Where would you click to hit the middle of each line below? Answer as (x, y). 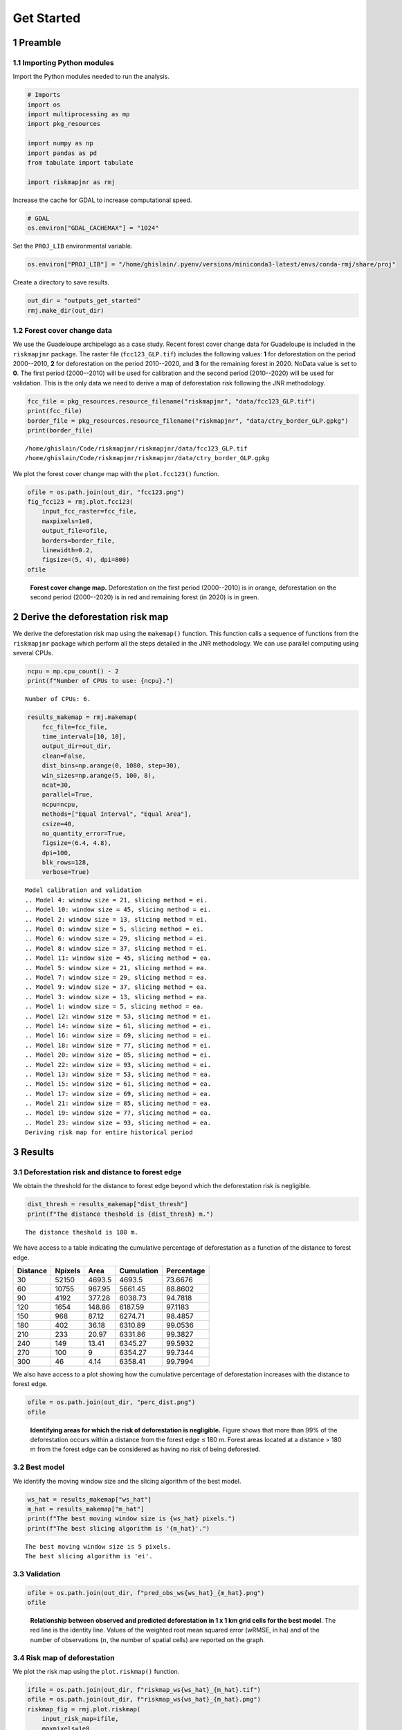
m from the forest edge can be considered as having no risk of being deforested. (145, 1449)
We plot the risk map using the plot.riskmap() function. (96, 1671)
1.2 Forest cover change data (62, 330)
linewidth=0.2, (67, 550)
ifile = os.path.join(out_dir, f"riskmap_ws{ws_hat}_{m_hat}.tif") (144, 1690)
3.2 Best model (39, 1467)
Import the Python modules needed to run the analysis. (91, 77)
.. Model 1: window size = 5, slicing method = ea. (115, 1007)
